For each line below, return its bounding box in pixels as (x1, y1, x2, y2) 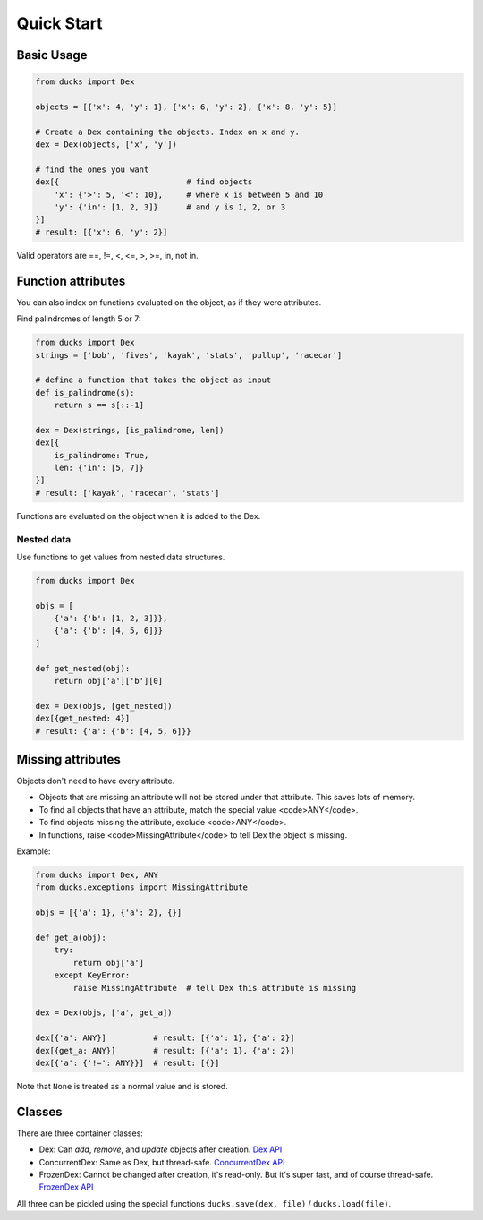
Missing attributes (16, 752, 121, 767)
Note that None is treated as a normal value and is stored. (16, 1080, 228, 1091)
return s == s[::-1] (54, 400, 145, 411)
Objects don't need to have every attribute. (16, 775, 175, 787)
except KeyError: (54, 970, 131, 980)
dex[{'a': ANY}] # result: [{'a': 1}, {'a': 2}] (35, 1033, 295, 1043)
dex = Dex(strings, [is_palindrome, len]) (35, 425, 225, 435)
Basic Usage (16, 47, 88, 63)
